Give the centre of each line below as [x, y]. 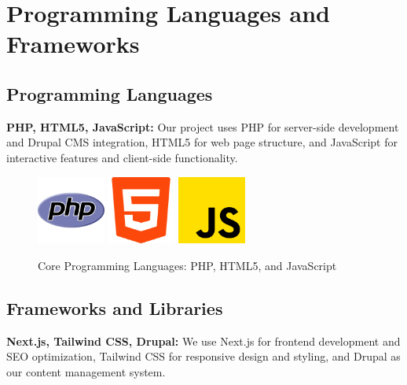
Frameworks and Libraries [115, 307]
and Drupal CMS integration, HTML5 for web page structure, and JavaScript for [202, 142]
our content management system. [86, 371]
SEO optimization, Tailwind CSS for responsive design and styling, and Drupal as [203, 356]
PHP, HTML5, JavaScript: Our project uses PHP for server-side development [203, 126]
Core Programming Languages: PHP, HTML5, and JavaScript [187, 265]
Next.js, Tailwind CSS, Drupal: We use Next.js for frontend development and [203, 341]
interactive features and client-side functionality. [122, 157]
